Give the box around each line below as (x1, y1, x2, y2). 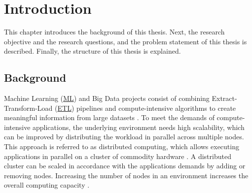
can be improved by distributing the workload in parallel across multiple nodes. (4, 131, 244, 142)
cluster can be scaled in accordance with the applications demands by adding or (4, 161, 246, 171)
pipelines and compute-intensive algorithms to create (76, 102, 236, 113)
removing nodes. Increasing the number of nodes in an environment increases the (4, 170, 249, 180)
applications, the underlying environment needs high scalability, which (33, 122, 245, 132)
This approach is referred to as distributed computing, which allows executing (4, 141, 239, 152)
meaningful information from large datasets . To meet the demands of (4, 112, 215, 123)
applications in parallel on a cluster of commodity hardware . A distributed (4, 151, 231, 161)
